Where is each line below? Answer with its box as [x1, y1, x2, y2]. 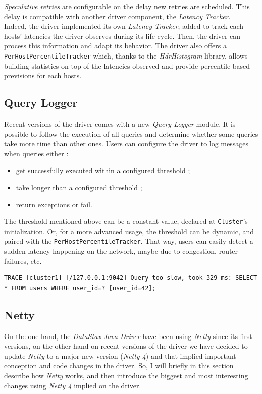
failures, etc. [4, 255, 42, 266]
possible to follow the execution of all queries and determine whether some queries [4, 128, 258, 139]
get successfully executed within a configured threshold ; [16, 165, 190, 176]
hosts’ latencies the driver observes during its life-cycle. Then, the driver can [4, 30, 241, 41]
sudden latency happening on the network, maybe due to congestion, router [4, 246, 238, 256]
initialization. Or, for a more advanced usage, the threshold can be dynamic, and [4, 226, 254, 236]
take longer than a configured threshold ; [16, 182, 142, 192]
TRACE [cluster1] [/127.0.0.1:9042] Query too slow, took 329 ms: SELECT [4, 274, 257, 282]
